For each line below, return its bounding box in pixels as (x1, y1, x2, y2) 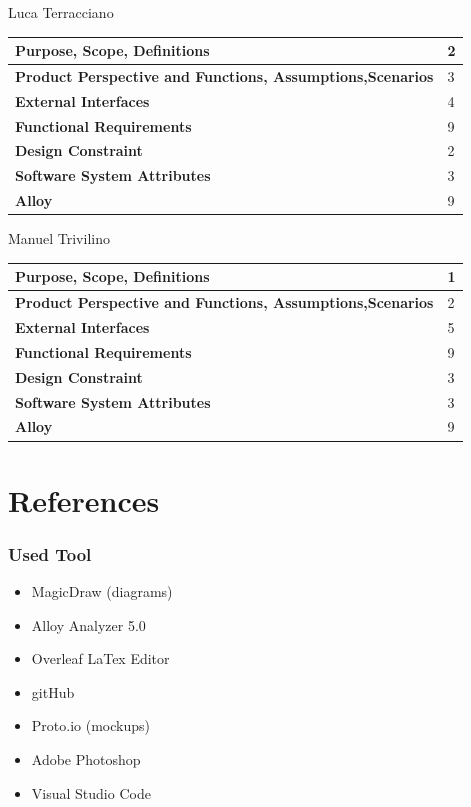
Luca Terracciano (8, 2, 114, 22)
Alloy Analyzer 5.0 (31, 614, 146, 635)
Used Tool (8, 541, 92, 566)
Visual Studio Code (31, 782, 151, 803)
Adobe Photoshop (31, 749, 141, 770)
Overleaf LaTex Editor (31, 648, 170, 669)
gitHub (31, 681, 75, 702)
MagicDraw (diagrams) (31, 581, 173, 602)
